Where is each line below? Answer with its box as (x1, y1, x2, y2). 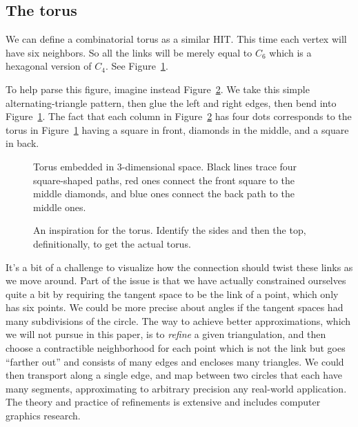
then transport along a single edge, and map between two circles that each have (6, 368, 342, 382)
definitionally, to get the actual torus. (33, 236, 191, 250)
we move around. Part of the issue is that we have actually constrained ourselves (6, 273, 346, 288)
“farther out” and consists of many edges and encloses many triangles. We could (6, 354, 344, 368)
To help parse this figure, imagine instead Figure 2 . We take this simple (6, 81, 310, 96)
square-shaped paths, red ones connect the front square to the (33, 172, 295, 187)
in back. (6, 136, 39, 150)
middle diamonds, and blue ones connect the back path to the (33, 186, 295, 201)
